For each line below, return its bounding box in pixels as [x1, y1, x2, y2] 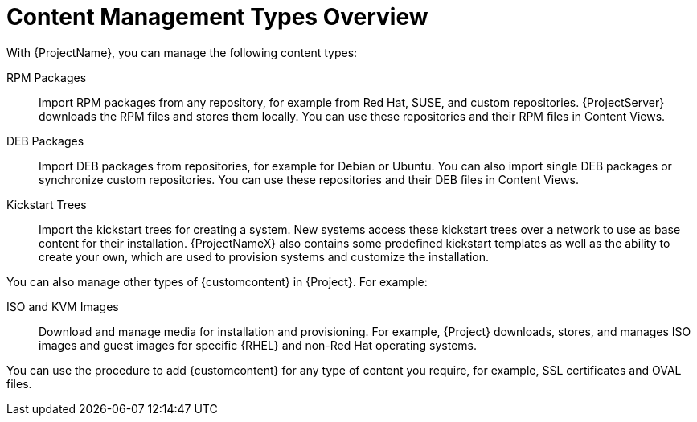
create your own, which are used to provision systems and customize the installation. [39, 249, 489, 264]
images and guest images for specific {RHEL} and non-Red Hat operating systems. [39, 338, 478, 352]
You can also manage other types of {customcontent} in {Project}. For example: [6, 274, 428, 289]
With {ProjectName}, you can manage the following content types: [6, 45, 358, 59]
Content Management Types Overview [6, 3, 428, 31]
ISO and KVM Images [6, 299, 119, 313]
